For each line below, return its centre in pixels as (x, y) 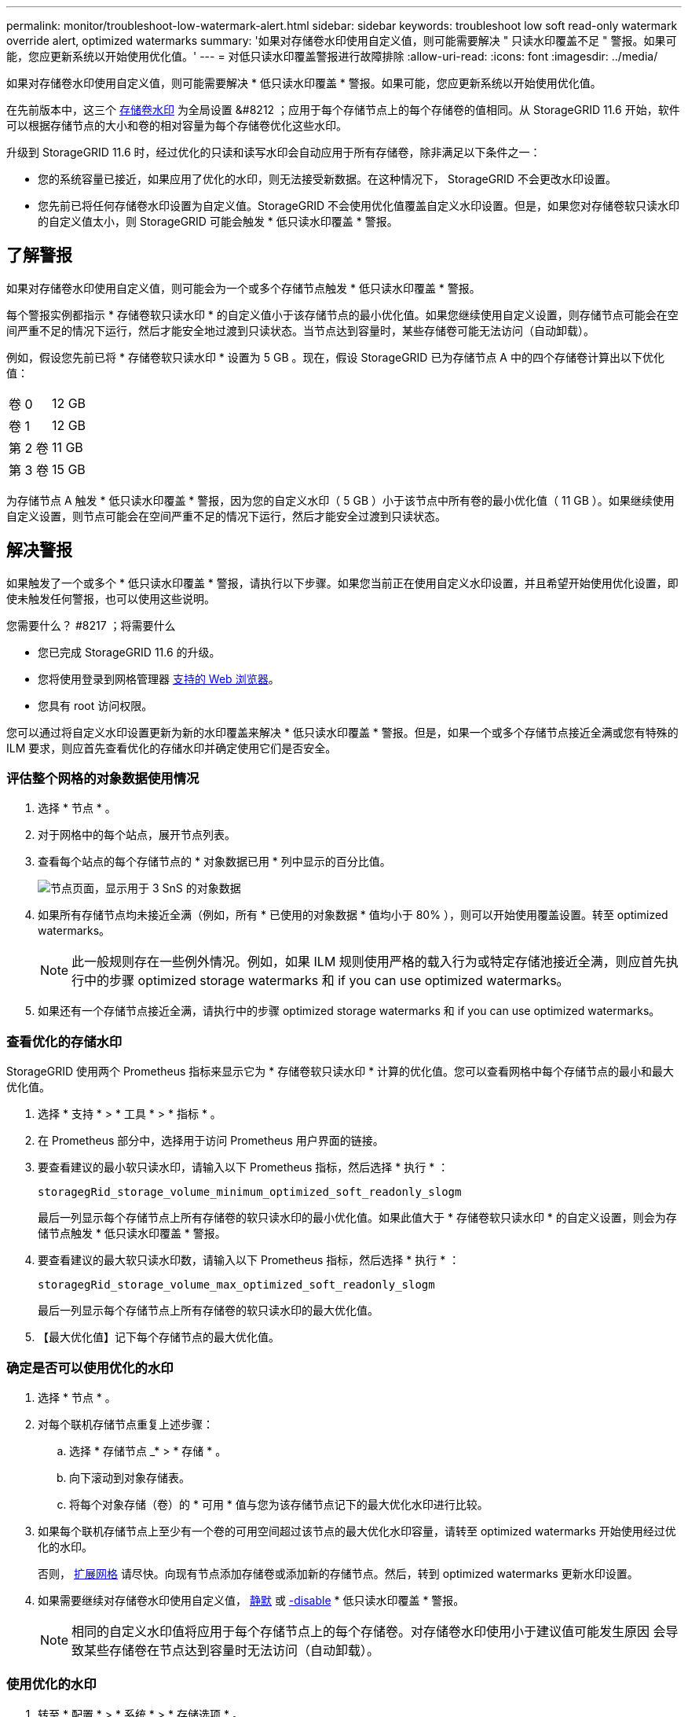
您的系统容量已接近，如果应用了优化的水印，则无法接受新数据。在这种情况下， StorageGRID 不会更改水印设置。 (327, 179)
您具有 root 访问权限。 (95, 705)
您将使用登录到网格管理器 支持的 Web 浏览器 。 (159, 678)
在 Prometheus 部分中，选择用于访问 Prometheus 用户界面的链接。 (211, 1141)
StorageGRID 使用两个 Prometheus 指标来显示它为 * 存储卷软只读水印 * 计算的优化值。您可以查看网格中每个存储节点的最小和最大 (340, 1072)
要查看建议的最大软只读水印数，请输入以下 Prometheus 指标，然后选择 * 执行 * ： (249, 1260)
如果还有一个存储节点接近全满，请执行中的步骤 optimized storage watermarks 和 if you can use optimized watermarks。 (349, 1011)
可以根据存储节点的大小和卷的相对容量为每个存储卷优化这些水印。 (177, 125)
